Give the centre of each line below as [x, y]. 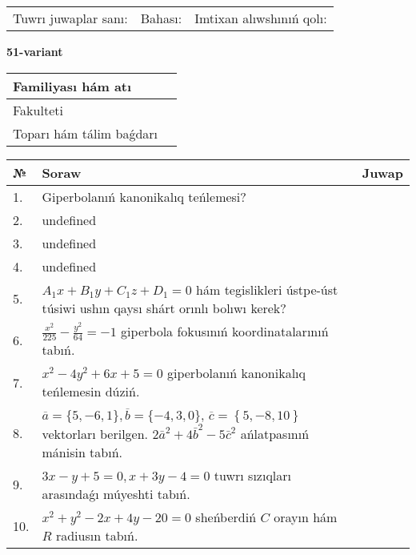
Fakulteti [38, 110]
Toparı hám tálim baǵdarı [86, 133]
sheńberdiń [226, 517]
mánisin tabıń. [82, 452]
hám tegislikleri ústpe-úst [267, 289]
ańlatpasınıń [275, 433]
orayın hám [306, 517]
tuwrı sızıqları [253, 475]
